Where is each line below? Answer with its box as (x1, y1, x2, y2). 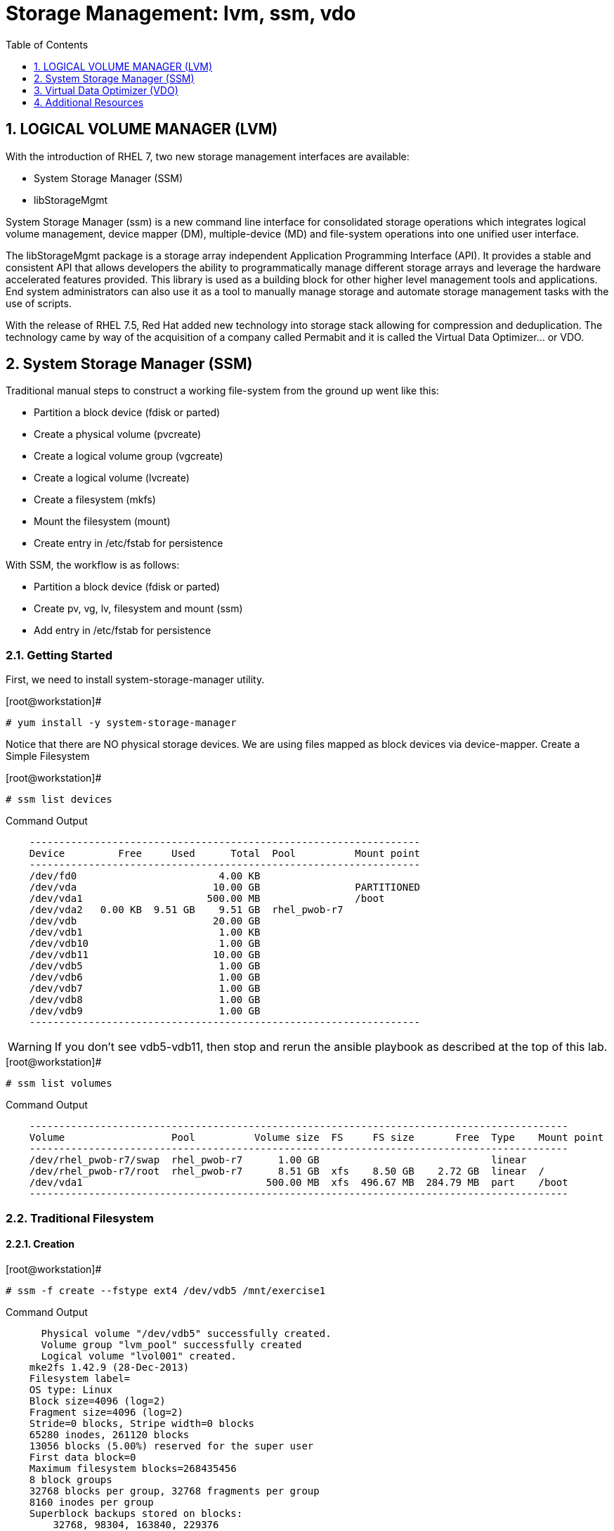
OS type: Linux (29, 1383, 112, 1395)
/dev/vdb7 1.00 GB (29, 983, 261, 995)
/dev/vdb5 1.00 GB (29, 960, 261, 972)
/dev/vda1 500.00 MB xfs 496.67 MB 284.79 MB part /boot (29, 1177, 568, 1189)
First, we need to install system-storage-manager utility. (6, 673, 265, 686)
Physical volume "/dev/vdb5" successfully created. (41, 1327, 332, 1339)
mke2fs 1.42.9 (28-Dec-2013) (29, 1361, 190, 1373)
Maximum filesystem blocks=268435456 (29, 1462, 237, 1474)
